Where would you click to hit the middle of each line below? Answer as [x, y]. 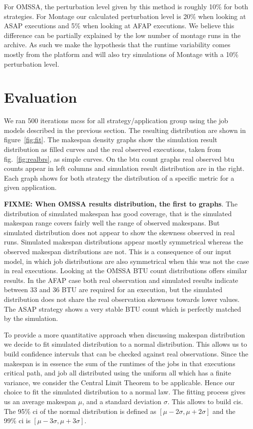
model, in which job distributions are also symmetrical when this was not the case [126, 261]
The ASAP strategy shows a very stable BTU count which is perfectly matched [123, 308]
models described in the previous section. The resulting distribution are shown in [125, 130]
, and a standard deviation [122, 401]
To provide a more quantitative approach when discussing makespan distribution [125, 334]
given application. [30, 187]
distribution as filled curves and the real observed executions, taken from [113, 149]
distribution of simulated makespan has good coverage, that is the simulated [118, 213]
